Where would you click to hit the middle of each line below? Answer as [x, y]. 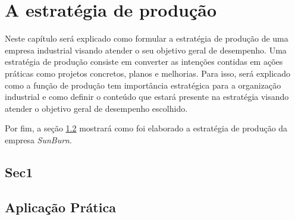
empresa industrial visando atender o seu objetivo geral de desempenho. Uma [146, 50]
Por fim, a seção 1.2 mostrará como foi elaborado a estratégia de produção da [146, 128]
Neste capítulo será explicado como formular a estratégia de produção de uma [147, 38]
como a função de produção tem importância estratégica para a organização [143, 85]
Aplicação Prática [60, 207]
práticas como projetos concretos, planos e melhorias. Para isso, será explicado [148, 73]
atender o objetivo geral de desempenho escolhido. [96, 108]
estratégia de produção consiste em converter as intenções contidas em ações [144, 62]
